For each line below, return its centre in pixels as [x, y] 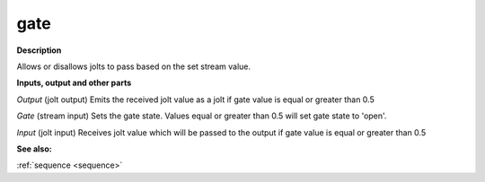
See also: [35, 149]
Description [39, 50]
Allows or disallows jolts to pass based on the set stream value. [134, 66]
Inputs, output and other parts [74, 83]
